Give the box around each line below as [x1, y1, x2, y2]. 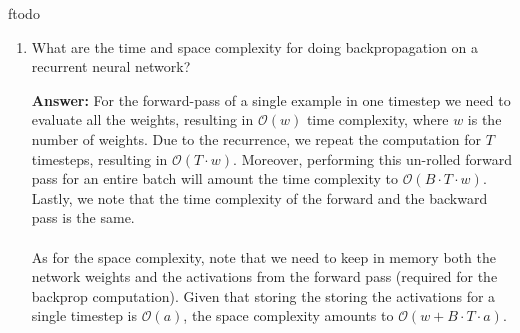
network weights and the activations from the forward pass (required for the [31, 266, 498, 287]
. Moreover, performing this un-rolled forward [233, 148, 512, 169]
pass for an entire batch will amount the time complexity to [31, 168, 398, 189]
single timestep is [31, 305, 138, 326]
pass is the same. [31, 207, 135, 228]
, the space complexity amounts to [183, 305, 394, 326]
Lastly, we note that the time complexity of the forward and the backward [31, 187, 488, 208]
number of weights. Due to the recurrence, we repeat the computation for [31, 128, 482, 149]
